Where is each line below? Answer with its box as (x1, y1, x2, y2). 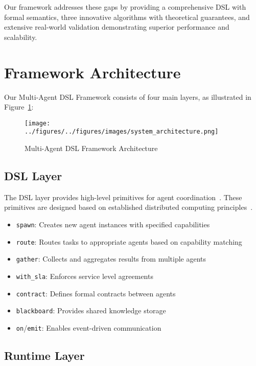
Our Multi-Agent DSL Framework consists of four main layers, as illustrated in (4, 91, 251, 102)
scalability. (4, 31, 37, 42)
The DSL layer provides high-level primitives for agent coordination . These (4, 191, 242, 202)
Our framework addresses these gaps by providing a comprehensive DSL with (4, 2, 246, 12)
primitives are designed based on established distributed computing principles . (4, 202, 253, 212)
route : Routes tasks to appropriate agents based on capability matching (16, 236, 242, 247)
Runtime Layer (4, 347, 85, 363)
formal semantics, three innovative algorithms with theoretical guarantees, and (4, 11, 250, 22)
